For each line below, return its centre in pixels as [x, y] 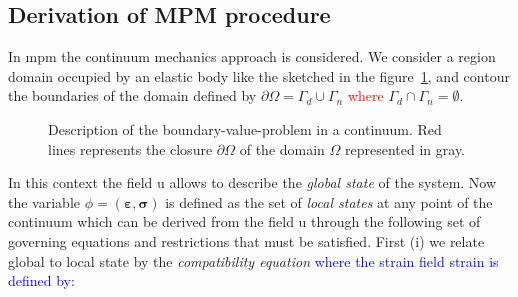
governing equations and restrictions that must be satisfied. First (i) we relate [246, 240]
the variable [44, 201]
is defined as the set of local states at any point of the [329, 201]
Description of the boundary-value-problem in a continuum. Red [245, 128]
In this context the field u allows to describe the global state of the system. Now [252, 182]
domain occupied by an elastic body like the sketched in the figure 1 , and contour [259, 75]
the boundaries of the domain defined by [132, 95]
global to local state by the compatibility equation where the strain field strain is [253, 260]
